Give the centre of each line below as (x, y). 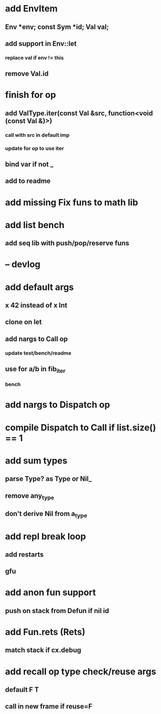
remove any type (30, 496)
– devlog (23, 264)
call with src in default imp (38, 135)
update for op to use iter (35, 148)
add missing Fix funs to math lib (72, 202)
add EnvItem (31, 9)
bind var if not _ (29, 165)
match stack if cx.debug (43, 650)
